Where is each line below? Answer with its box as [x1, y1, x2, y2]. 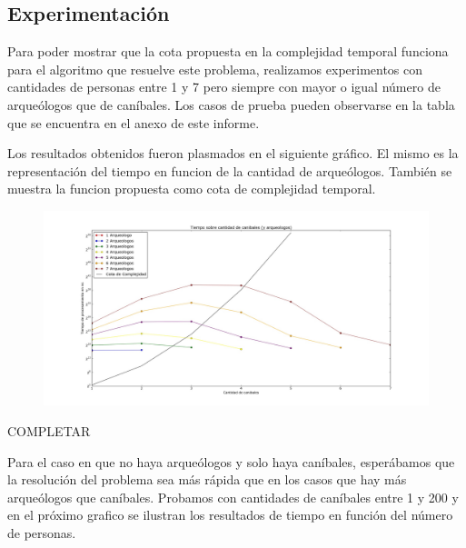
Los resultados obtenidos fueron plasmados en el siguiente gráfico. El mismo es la [7, 144, 459, 163]
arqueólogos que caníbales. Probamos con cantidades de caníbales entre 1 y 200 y [7, 487, 459, 506]
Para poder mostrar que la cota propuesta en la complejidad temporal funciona [7, 42, 449, 61]
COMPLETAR [7, 422, 91, 441]
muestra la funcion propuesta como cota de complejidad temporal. [7, 179, 376, 198]
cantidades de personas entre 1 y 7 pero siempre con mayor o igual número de [7, 77, 441, 96]
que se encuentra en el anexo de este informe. [7, 113, 260, 132]
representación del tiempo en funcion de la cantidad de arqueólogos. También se [7, 161, 452, 180]
